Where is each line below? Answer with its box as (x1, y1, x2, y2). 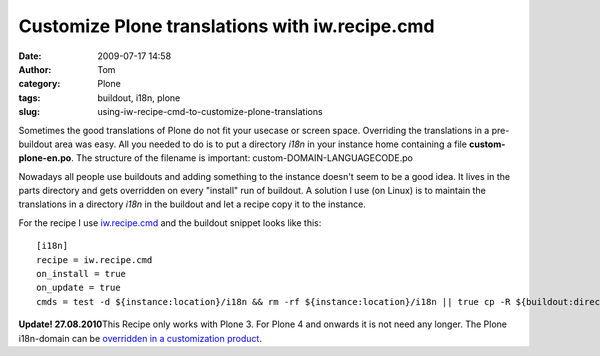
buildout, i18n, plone (97, 91, 181, 104)
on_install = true (36, 268, 127, 280)
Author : (18, 63, 52, 75)
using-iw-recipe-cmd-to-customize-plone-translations (97, 106, 324, 118)
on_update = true (36, 282, 121, 294)
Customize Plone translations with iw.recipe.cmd (18, 15, 435, 37)
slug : (18, 106, 40, 118)
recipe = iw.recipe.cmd (36, 254, 153, 265)
